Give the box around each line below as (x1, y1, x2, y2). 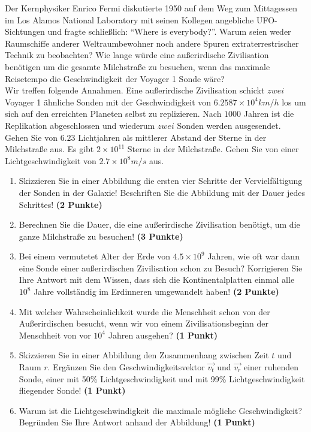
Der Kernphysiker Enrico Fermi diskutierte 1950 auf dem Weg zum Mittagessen (5, 2, 298, 14)
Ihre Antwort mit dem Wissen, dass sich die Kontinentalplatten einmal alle (19, 273, 295, 286)
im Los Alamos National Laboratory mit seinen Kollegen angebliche (5, 13, 254, 26)
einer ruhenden (243, 361, 299, 373)
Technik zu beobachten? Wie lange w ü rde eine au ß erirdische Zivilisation (5, 49, 269, 61)
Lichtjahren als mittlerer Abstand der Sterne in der (78, 131, 267, 143)
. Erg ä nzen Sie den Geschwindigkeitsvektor (47, 361, 205, 373)
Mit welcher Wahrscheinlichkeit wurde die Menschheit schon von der (19, 305, 270, 318)
